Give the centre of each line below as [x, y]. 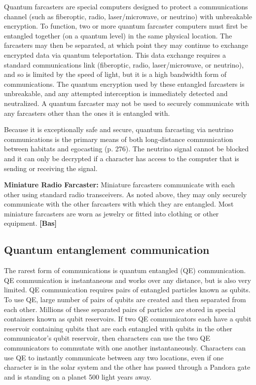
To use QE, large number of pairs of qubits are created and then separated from [125, 299]
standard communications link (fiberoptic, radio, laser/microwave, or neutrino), [124, 64]
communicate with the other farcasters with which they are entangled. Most [119, 204]
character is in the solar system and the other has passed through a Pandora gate [127, 367]
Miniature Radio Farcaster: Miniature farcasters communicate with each [119, 185]
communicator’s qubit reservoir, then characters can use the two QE [107, 338]
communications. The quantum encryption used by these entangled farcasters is [124, 84]
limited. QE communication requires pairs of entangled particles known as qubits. [127, 290]
